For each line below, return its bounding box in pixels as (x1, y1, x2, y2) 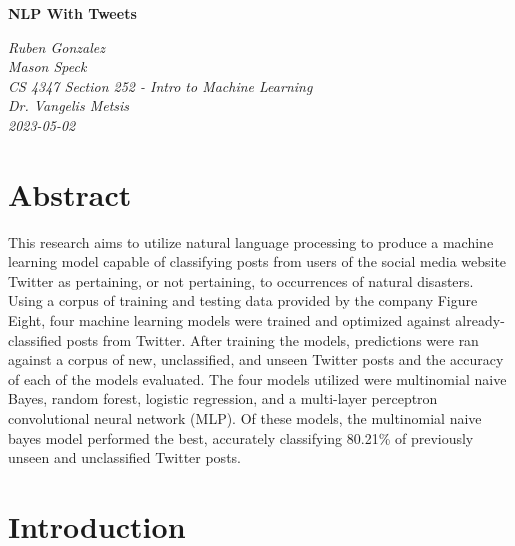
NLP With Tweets (8, 3, 137, 23)
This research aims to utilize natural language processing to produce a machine (8, 231, 494, 252)
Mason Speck (8, 56, 87, 77)
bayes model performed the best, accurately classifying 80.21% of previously (8, 427, 474, 448)
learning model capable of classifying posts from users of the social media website (8, 251, 507, 272)
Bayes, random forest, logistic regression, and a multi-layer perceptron (8, 388, 438, 409)
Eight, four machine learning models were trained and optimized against (8, 310, 451, 331)
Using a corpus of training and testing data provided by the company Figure (8, 290, 478, 311)
